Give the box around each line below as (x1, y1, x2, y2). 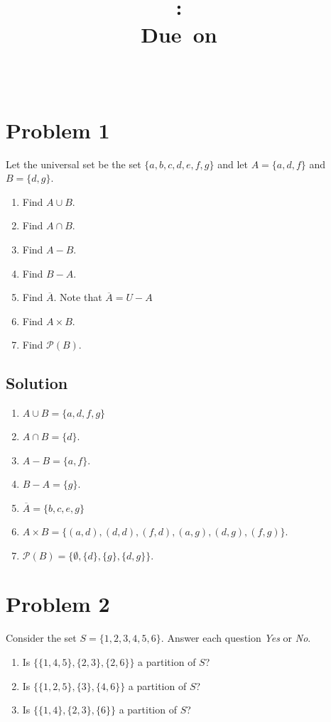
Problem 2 (6, 589, 110, 618)
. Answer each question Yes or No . (161, 630, 311, 645)
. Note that (53, 290, 102, 305)
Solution (6, 372, 68, 394)
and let (217, 156, 248, 171)
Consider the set (6, 630, 77, 645)
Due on (141, 20, 217, 49)
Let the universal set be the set (6, 156, 141, 171)
